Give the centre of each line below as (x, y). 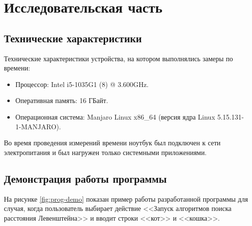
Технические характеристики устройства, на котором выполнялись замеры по (118, 58)
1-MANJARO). (38, 126)
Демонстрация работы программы (85, 178)
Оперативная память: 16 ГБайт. (62, 100)
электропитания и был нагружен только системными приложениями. (105, 152)
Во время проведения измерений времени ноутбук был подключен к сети (112, 143)
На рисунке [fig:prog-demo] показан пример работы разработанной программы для (126, 199)
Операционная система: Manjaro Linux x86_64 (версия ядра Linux (115, 116)
